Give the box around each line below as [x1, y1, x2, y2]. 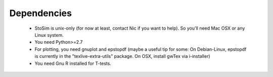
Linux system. [34, 32, 64, 38]
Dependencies [9, 8, 72, 19]
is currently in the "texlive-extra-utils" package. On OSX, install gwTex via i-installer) [34, 53, 210, 59]
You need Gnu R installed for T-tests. [34, 60, 111, 66]
